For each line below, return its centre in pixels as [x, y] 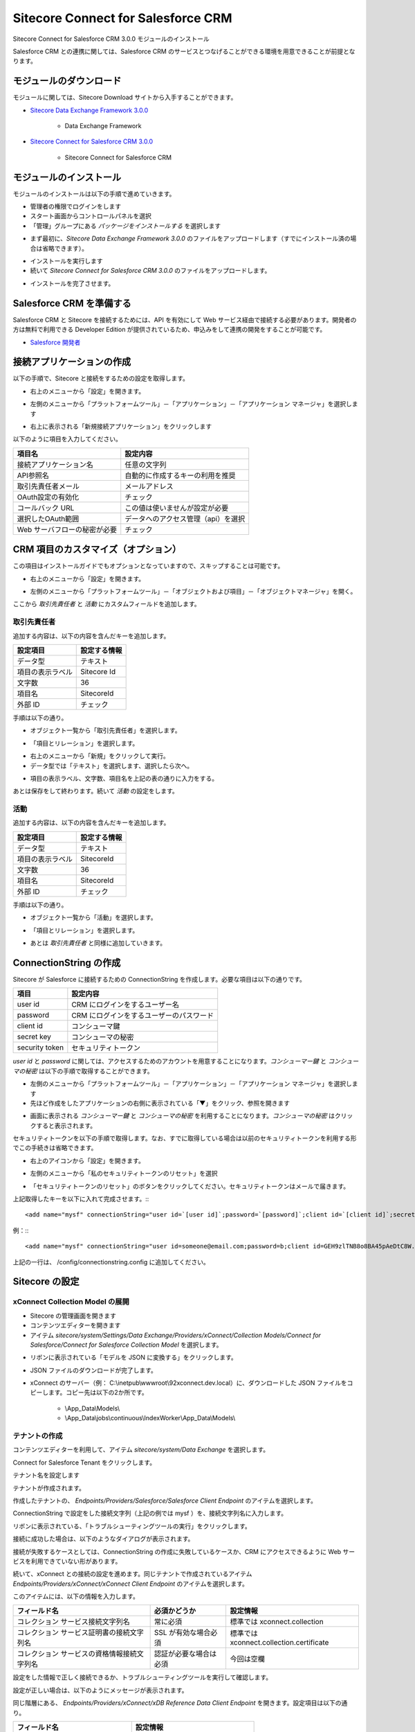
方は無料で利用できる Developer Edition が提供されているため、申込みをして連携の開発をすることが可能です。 [169, 330]
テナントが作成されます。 [49, 1488]
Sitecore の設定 [46, 1282]
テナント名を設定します [46, 1475]
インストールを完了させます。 [72, 283]
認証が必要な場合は [185, 1654]
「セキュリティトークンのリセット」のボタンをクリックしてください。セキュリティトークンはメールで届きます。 [190, 1186]
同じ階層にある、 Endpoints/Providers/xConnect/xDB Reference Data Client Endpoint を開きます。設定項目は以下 [174, 1703]
